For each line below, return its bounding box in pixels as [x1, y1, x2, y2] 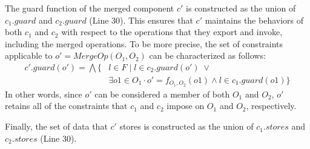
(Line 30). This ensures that [89, 13, 193, 26]
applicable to [5, 49, 53, 62]
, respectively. [246, 99, 297, 112]
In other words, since [5, 87, 82, 100]
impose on [167, 99, 205, 112]
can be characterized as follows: [149, 49, 266, 62]
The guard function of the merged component [5, 2, 174, 14]
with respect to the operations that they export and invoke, [61, 25, 283, 38]
